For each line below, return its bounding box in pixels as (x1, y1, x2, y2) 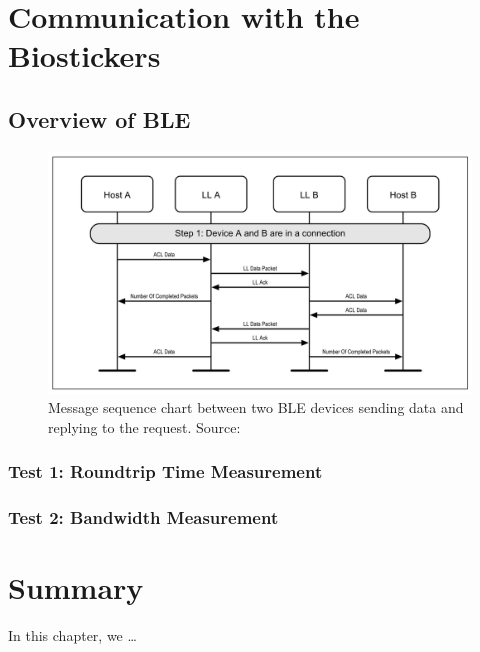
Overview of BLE (8, 103, 191, 134)
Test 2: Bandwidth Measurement (8, 505, 279, 530)
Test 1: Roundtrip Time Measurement (8, 459, 323, 484)
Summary (8, 567, 144, 608)
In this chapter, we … (8, 625, 137, 646)
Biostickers (8, 35, 161, 76)
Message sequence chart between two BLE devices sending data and (48, 397, 464, 418)
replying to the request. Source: (48, 416, 241, 437)
